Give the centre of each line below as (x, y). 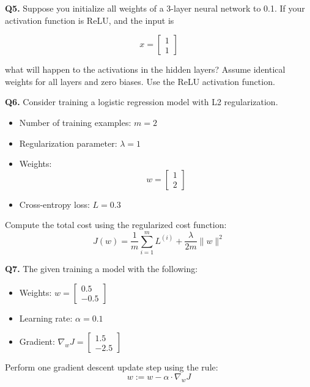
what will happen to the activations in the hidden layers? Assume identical (145, 69)
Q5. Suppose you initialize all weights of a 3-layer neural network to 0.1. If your (155, 8)
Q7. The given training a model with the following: (101, 269)
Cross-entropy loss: (54, 204)
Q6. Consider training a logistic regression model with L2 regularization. (142, 102)
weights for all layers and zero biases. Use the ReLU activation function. (140, 81)
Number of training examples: (75, 122)
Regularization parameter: (68, 143)
